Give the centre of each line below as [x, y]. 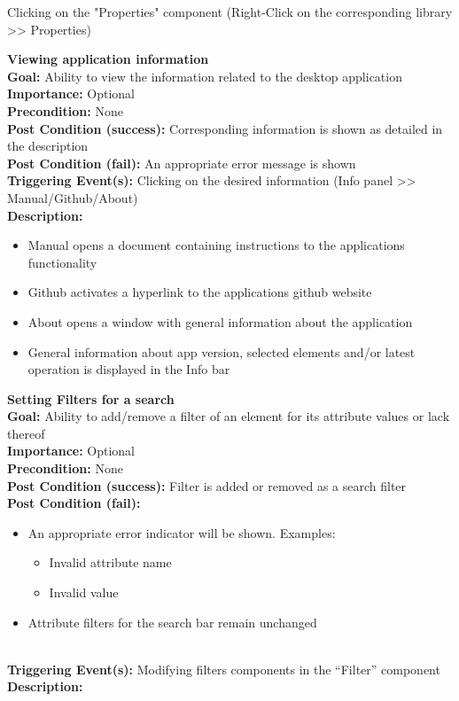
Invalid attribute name [110, 562]
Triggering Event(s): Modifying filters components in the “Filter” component [224, 669]
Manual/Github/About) [73, 197]
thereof [26, 433]
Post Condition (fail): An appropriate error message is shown [182, 163]
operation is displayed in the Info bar [129, 369]
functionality [62, 262]
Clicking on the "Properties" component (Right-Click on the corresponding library [230, 12]
